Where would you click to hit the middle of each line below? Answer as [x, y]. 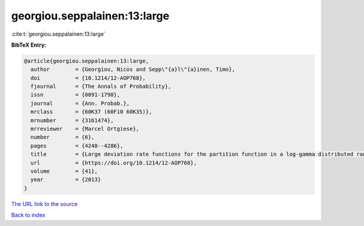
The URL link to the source [45, 204]
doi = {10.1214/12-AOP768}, [88, 78]
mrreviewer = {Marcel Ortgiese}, [85, 129]
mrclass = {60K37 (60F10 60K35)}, [91, 112]
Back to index [28, 215]
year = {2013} [66, 180]
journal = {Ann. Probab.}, [80, 103]
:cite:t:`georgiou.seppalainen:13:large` [59, 34]
